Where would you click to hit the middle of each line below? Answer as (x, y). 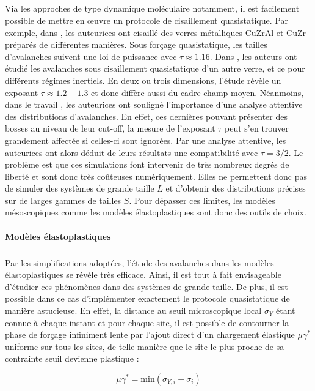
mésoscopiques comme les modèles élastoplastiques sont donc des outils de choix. (156, 212)
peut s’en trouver (257, 128)
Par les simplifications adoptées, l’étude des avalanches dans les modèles (139, 262)
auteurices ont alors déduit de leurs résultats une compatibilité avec (132, 152)
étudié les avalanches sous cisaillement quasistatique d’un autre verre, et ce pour (155, 68)
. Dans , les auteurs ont (253, 56)
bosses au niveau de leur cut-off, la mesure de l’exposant (110, 128)
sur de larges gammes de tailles (63, 200)
